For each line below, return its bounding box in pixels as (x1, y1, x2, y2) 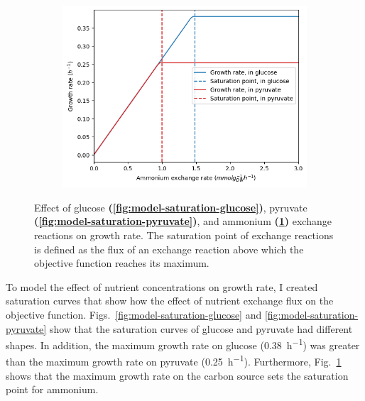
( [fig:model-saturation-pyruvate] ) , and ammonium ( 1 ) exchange (34, 214, 332, 229)
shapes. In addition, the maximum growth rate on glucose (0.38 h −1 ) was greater (6, 336, 360, 352)
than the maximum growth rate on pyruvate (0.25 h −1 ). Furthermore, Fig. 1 (6, 352, 342, 369)
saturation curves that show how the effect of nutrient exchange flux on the (6, 293, 334, 308)
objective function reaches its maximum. (34, 256, 209, 270)
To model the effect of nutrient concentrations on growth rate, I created (6, 279, 318, 294)
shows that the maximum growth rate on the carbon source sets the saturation (6, 368, 349, 383)
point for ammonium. (6, 382, 99, 397)
